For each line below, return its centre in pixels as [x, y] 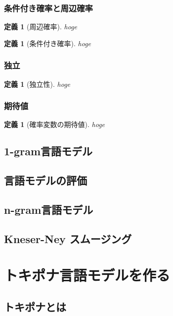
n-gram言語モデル [49, 209]
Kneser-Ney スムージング [68, 238]
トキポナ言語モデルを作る [87, 275]
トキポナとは [35, 306]
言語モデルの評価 [45, 180]
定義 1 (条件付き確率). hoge [48, 43]
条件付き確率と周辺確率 [48, 8]
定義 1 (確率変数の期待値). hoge [55, 124]
